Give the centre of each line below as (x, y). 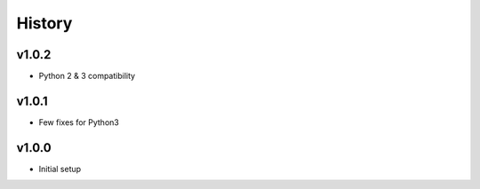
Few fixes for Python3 (79, 122)
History (44, 23)
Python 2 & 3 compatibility (87, 76)
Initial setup (60, 169)
